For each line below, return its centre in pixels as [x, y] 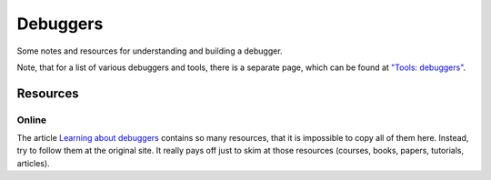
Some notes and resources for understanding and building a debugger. [150, 51]
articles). [33, 163]
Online [32, 120]
